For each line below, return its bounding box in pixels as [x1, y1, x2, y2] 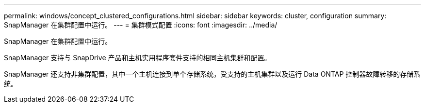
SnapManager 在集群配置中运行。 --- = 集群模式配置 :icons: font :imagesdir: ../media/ [4, 21, 278, 29]
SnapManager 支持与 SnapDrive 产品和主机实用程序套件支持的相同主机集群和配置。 [4, 53, 271, 62]
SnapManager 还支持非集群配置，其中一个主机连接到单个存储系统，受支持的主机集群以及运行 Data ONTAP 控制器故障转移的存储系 [4, 70, 421, 78]
